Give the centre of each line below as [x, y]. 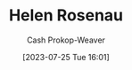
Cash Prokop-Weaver [66, 40]
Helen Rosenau [66, 16]
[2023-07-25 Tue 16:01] [66, 57]
